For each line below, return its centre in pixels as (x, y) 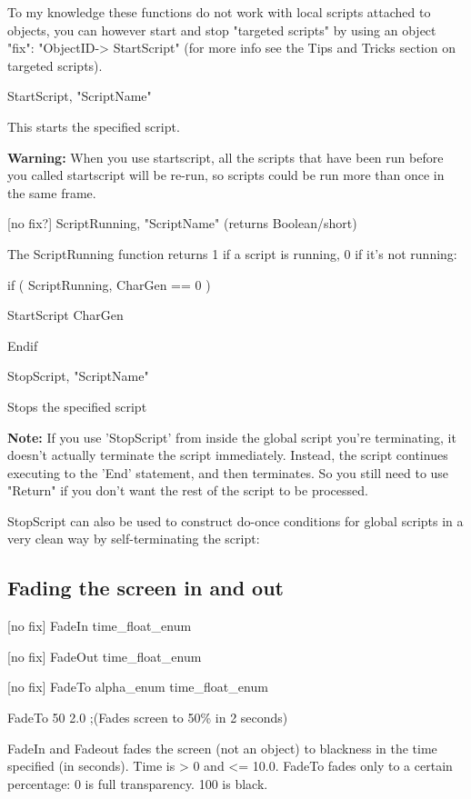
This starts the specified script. (94, 126)
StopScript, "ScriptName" (78, 376)
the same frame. (52, 192)
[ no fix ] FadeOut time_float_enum (105, 656)
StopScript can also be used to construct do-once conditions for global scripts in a (235, 520)
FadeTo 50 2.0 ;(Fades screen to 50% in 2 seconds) (148, 718)
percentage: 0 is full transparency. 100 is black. (138, 783)
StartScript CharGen (65, 315)
